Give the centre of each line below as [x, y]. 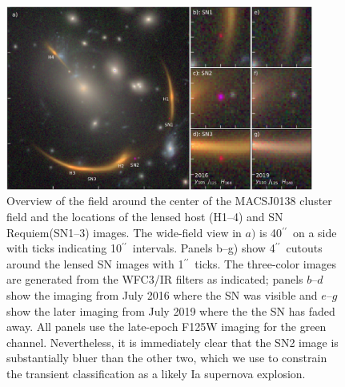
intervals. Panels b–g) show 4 [204, 248]
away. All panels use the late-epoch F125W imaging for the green [166, 327]
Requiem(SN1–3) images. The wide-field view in [124, 232]
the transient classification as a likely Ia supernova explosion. [156, 373]
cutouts [304, 248]
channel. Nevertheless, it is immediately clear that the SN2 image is [172, 342]
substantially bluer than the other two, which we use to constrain [167, 358]
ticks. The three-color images [266, 263]
